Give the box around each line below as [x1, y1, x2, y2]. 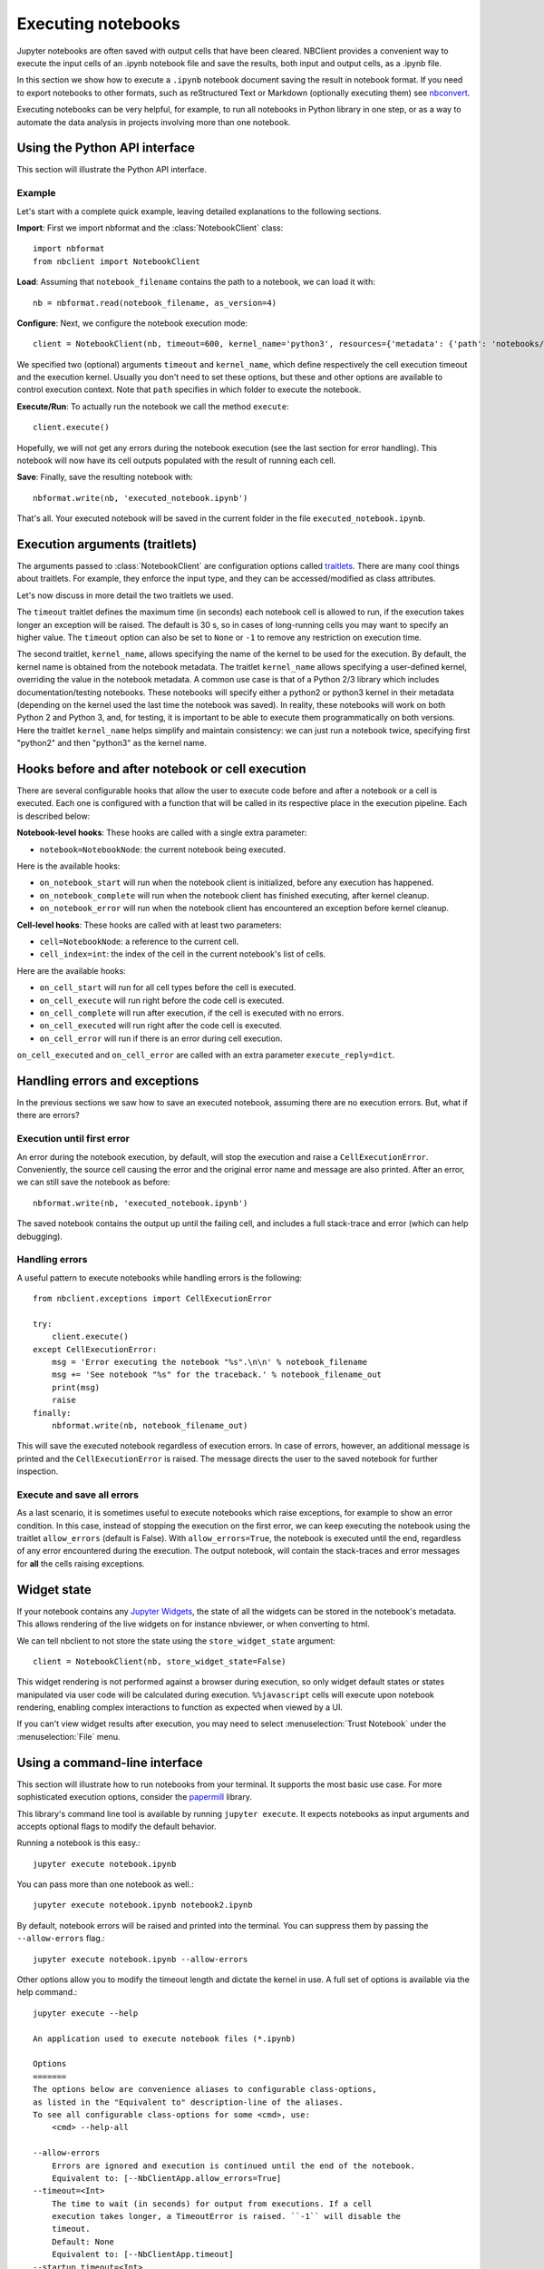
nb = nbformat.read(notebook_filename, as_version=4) [33, 298, 277, 308]
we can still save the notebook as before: [16, 1176, 170, 1188]
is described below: [16, 810, 91, 821]
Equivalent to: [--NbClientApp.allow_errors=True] [51, 2173, 282, 2183]
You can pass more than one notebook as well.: [16, 1879, 194, 1890]
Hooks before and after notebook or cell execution [16, 761, 306, 776]
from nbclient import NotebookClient [33, 256, 201, 267]
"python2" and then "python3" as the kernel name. [16, 738, 208, 749]
